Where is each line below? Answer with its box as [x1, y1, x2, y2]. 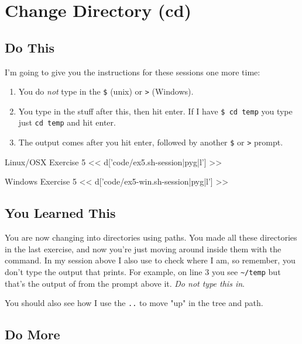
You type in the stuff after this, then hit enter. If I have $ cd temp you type [18, 105, 293, 117]
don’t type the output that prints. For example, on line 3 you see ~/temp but [5, 265, 281, 277]
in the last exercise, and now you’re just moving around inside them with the [5, 242, 282, 255]
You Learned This [5, 204, 116, 222]
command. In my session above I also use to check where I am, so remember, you [5, 254, 296, 266]
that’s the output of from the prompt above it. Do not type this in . [5, 277, 245, 289]
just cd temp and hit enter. [18, 116, 116, 128]
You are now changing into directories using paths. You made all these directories [5, 231, 297, 244]
